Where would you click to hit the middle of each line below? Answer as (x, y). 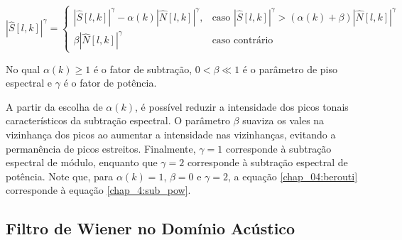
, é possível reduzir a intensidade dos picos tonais (242, 106)
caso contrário (243, 41)
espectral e (29, 83)
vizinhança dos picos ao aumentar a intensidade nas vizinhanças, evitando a (171, 134)
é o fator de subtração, (143, 69)
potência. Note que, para (60, 176)
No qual (23, 69)
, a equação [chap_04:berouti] (293, 176)
